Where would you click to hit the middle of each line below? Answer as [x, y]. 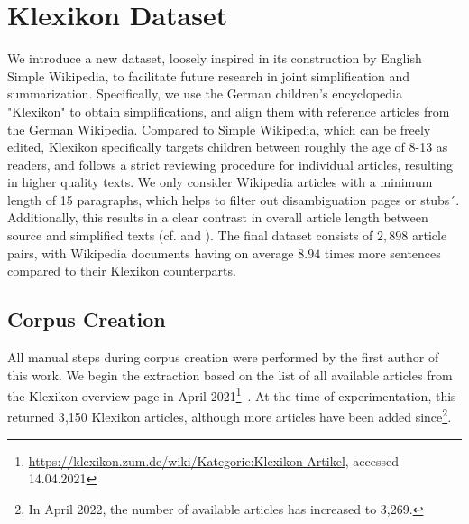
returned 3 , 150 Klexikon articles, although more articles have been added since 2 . [230, 416]
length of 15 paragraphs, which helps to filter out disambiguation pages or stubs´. [234, 199]
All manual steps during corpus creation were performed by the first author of [223, 357]
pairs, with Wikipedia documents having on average [151, 253]
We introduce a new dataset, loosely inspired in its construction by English [215, 58]
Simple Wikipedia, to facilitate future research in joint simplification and [208, 75]
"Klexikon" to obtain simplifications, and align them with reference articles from [229, 111]
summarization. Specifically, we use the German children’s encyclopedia [205, 94]
